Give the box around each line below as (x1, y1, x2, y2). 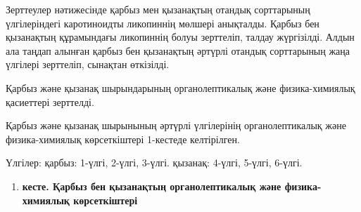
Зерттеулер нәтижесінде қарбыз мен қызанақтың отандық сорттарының (6, 2, 310, 16)
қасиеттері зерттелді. (6, 94, 94, 109)
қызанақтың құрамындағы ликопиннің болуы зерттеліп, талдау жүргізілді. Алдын (6, 29, 355, 44)
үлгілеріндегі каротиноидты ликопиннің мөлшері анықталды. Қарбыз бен (6, 15, 319, 30)
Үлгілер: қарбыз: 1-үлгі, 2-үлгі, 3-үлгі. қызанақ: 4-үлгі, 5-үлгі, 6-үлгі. (6, 155, 303, 170)
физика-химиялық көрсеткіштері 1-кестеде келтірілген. (6, 131, 240, 146)
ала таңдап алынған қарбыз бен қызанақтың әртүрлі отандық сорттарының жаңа (6, 43, 350, 58)
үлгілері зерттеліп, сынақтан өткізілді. (6, 57, 170, 72)
